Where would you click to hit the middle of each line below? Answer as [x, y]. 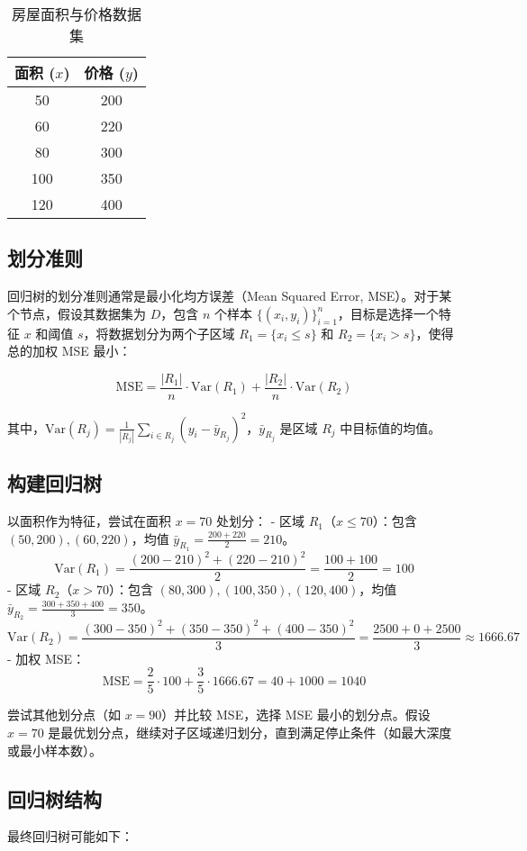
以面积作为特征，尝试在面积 [89, 521]
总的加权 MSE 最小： [69, 351]
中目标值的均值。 [391, 427]
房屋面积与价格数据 [76, 14]
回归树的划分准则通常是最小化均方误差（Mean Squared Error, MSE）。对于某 [230, 296]
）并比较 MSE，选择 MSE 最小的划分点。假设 [296, 715]
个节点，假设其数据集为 [77, 313]
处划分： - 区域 [260, 521]
